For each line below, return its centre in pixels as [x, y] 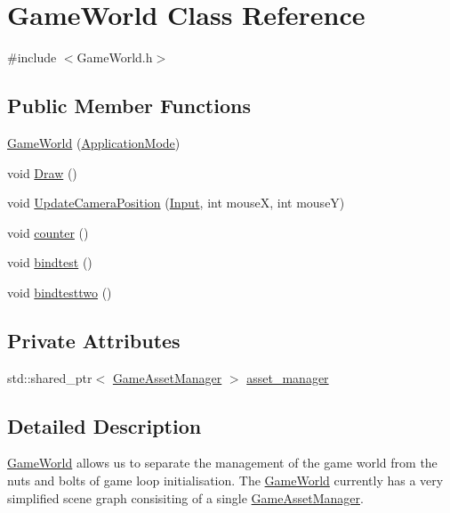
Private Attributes [94, 340]
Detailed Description [104, 425]
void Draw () [42, 172]
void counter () [48, 232]
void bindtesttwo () [60, 292]
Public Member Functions [129, 106]
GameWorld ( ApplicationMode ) [94, 142]
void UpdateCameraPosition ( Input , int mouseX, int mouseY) [176, 203]
